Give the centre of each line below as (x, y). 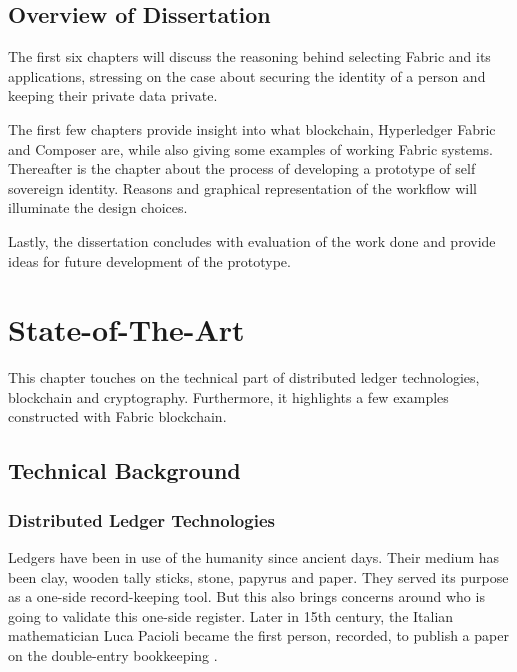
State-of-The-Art (126, 329)
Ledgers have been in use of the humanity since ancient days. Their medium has (254, 557)
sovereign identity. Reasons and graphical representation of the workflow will (242, 187)
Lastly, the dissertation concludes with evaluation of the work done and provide (252, 240)
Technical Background (124, 470)
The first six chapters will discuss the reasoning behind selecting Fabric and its (249, 56)
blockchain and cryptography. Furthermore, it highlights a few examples (228, 396)
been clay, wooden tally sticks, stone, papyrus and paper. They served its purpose (258, 576)
